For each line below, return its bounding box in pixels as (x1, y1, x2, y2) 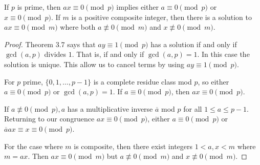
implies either (116, 2, 159, 12)
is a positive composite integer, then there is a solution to (71, 11, 252, 22)
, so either (198, 76, 229, 87)
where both (60, 22, 96, 32)
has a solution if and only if (150, 38, 237, 49)
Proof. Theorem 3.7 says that (4, 38, 96, 49)
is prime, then (17, 2, 61, 12)
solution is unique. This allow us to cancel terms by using (4, 58, 185, 69)
